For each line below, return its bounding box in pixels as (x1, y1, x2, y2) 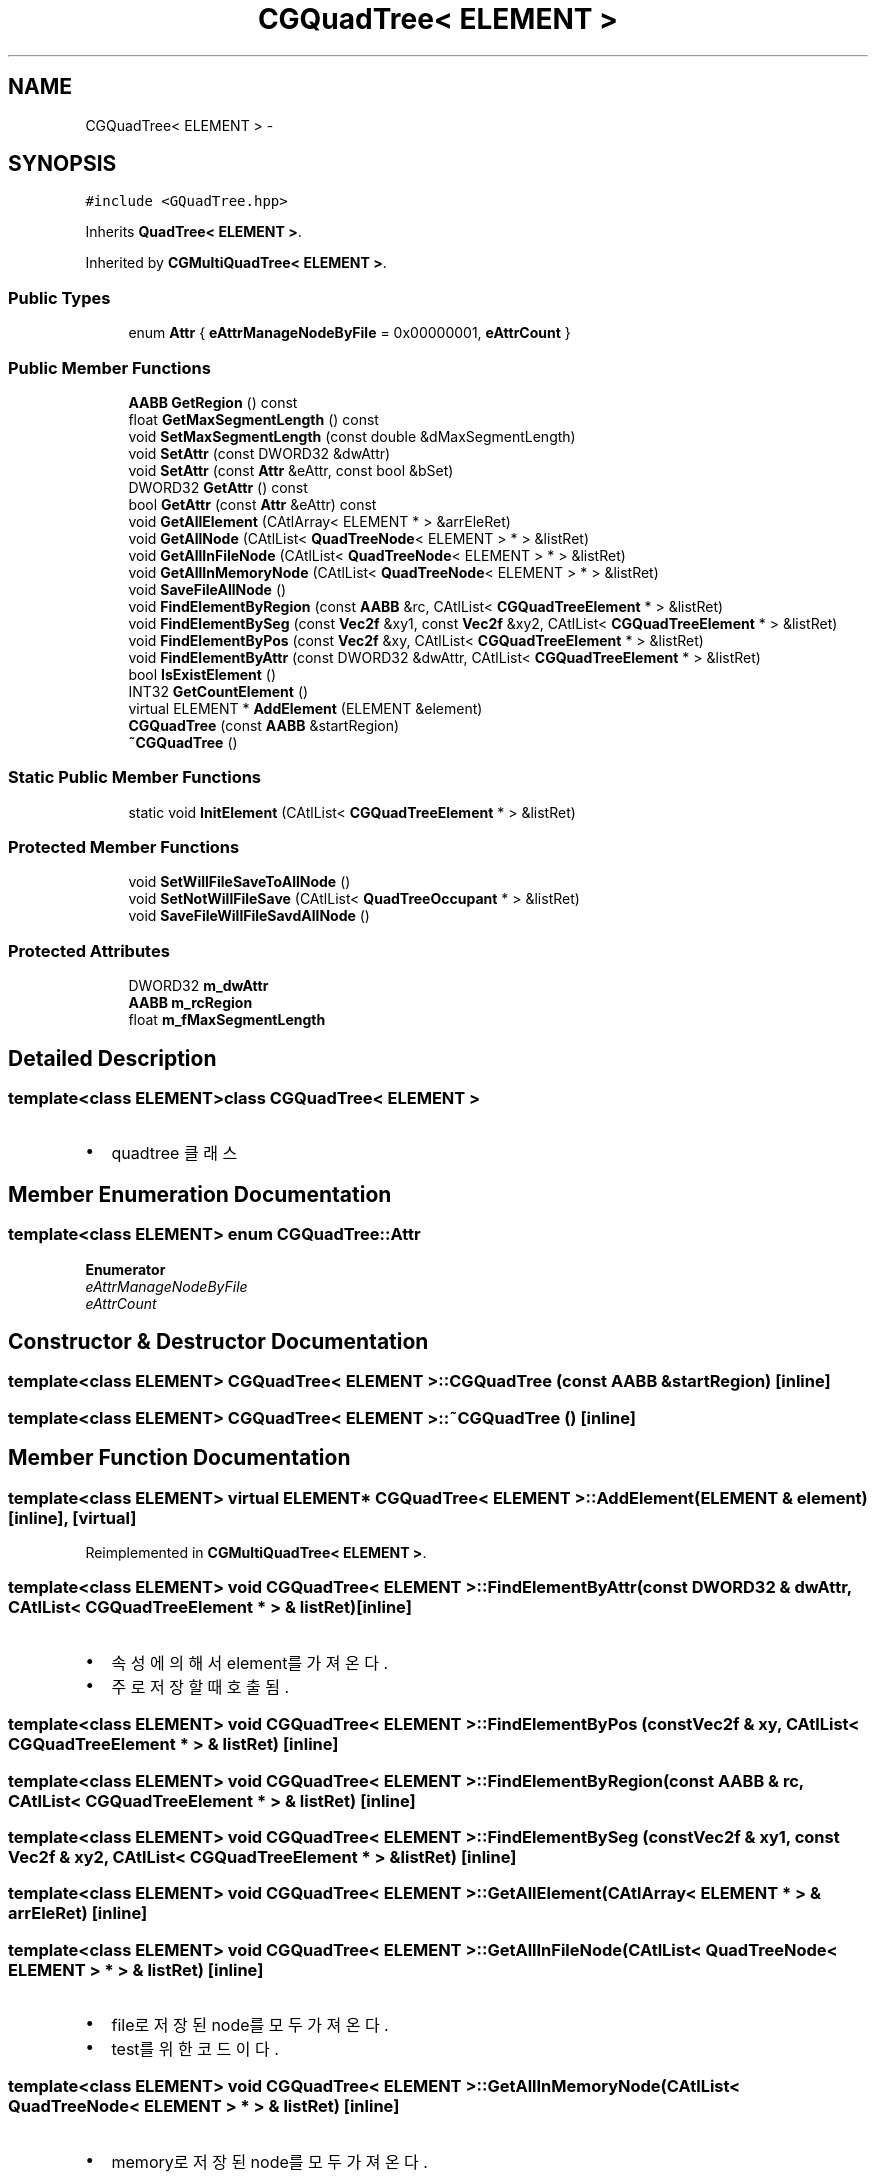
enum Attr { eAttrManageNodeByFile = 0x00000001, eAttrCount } (128, 324, 571, 342)
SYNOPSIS (8, 151, 117, 177)
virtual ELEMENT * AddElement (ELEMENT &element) (128, 699, 483, 717)
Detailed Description (8, 1045, 217, 1071)
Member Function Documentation (8, 1445, 351, 1471)
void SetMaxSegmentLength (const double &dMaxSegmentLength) (128, 427, 576, 445)
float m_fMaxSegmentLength (128, 1011, 326, 1029)
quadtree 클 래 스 (111, 1143, 238, 1164)
